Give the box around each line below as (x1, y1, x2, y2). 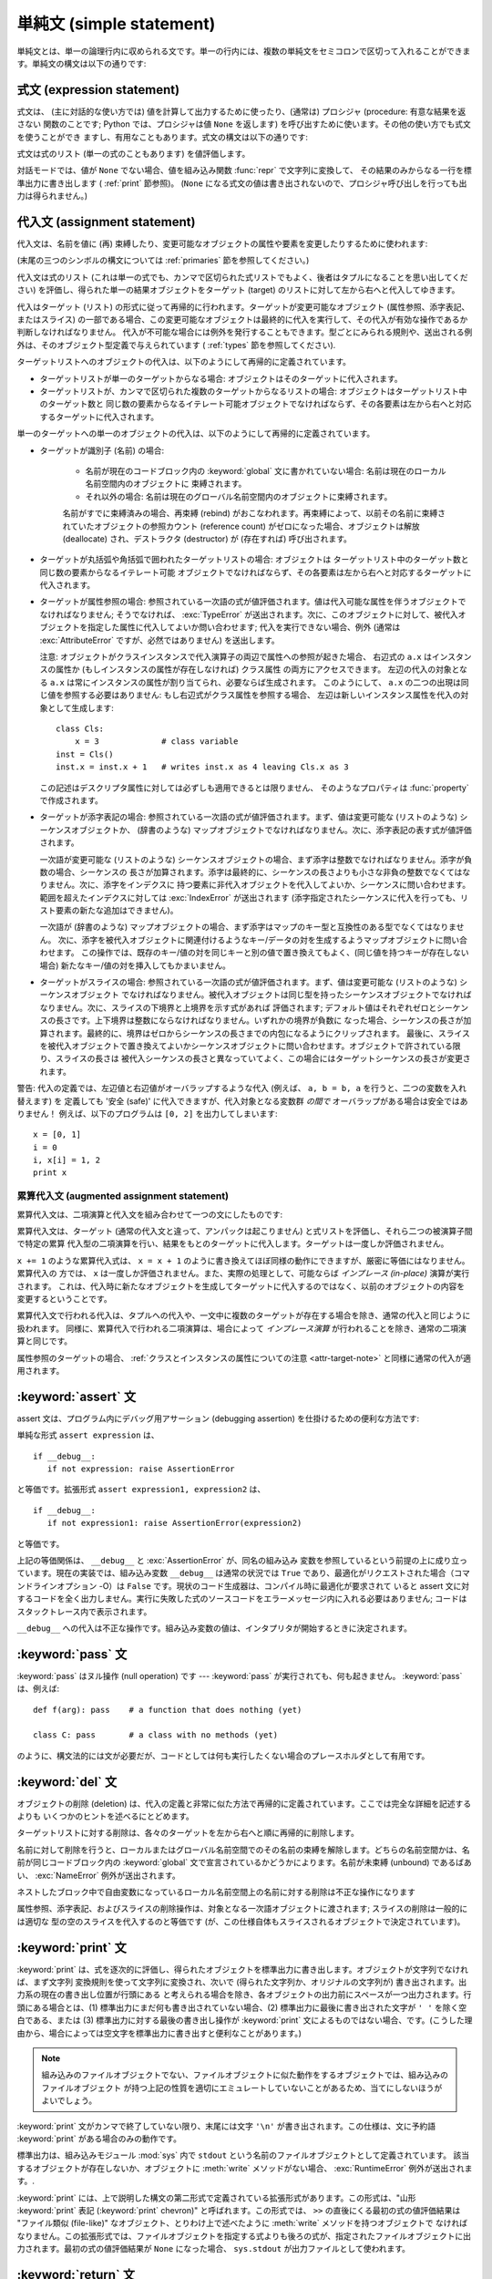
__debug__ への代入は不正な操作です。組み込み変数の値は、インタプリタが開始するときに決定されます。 (16, 1623, 412, 1634)
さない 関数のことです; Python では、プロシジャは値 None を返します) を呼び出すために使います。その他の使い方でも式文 (16, 119, 471, 129)
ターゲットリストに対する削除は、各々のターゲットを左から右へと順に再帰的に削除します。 (16, 1828, 359, 1839)
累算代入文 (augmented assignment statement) (16, 1190, 230, 1202)
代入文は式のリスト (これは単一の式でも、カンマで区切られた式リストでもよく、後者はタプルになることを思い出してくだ (16, 272, 468, 283)
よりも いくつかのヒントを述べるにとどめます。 (16, 1810, 195, 1822)
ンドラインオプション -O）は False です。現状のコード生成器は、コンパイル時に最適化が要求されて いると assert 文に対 (16, 1580, 469, 1591)
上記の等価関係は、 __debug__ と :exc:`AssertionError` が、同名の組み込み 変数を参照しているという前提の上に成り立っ (16, 1554, 468, 1565)
